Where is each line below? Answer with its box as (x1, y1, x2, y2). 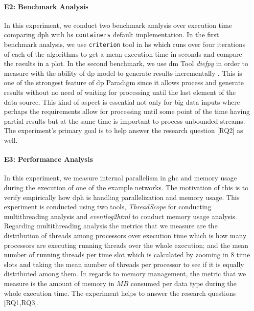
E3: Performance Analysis (4, 154, 93, 164)
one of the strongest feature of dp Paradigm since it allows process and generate (4, 77, 244, 88)
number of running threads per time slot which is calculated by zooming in (4, 249, 229, 260)
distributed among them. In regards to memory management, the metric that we (4, 268, 246, 279)
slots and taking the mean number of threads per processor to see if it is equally (4, 259, 244, 269)
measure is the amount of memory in (4, 278, 115, 288)
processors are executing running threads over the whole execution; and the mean (4, 240, 249, 250)
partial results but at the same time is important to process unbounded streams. (4, 115, 245, 126)
